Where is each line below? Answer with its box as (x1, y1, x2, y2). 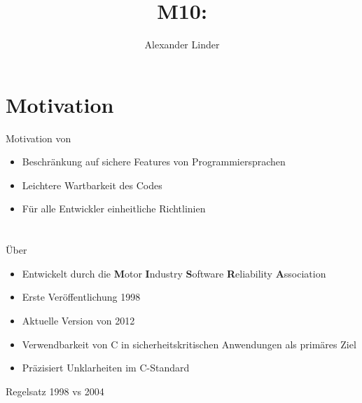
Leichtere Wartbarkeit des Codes (22, 177, 162, 192)
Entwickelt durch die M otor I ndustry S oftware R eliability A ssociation (22, 266, 326, 280)
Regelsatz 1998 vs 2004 (6, 383, 104, 398)
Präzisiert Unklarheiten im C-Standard (22, 360, 190, 375)
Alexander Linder (144, 37, 220, 52)
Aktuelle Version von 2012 (22, 313, 135, 327)
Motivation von (6, 130, 71, 145)
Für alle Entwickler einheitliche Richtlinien (22, 201, 206, 216)
